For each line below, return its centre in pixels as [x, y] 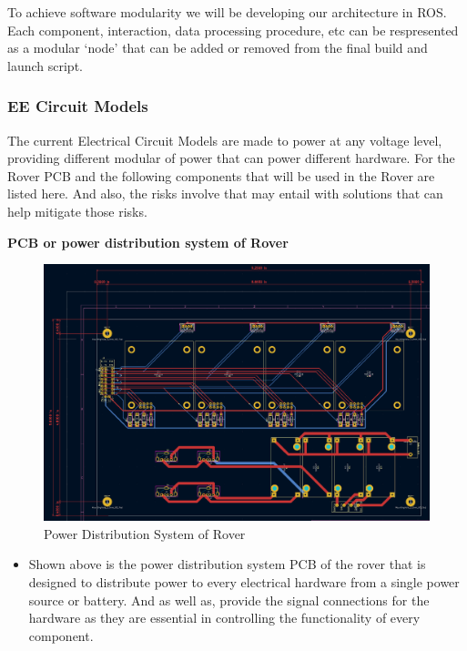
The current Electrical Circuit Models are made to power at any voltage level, [225, 140]
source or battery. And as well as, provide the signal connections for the [229, 600]
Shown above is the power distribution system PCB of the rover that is [227, 564]
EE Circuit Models [78, 106]
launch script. [45, 65]
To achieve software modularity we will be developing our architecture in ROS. [227, 12]
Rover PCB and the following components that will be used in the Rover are [221, 175]
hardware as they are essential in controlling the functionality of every [224, 618]
